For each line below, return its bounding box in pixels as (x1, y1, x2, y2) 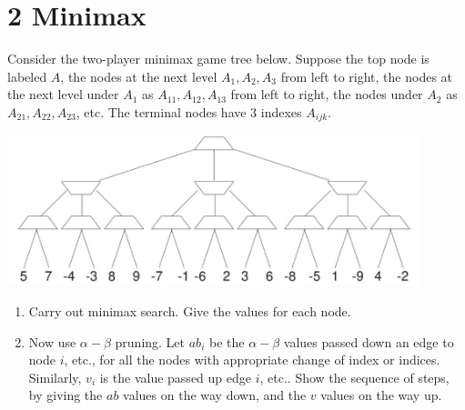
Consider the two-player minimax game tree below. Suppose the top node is (7, 49, 430, 68)
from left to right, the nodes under (230, 85, 423, 104)
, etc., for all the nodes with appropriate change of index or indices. (64, 350, 440, 369)
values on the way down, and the (123, 385, 307, 405)
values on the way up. (320, 385, 442, 405)
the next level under (7, 85, 119, 104)
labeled (7, 66, 47, 85)
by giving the (28, 385, 103, 405)
